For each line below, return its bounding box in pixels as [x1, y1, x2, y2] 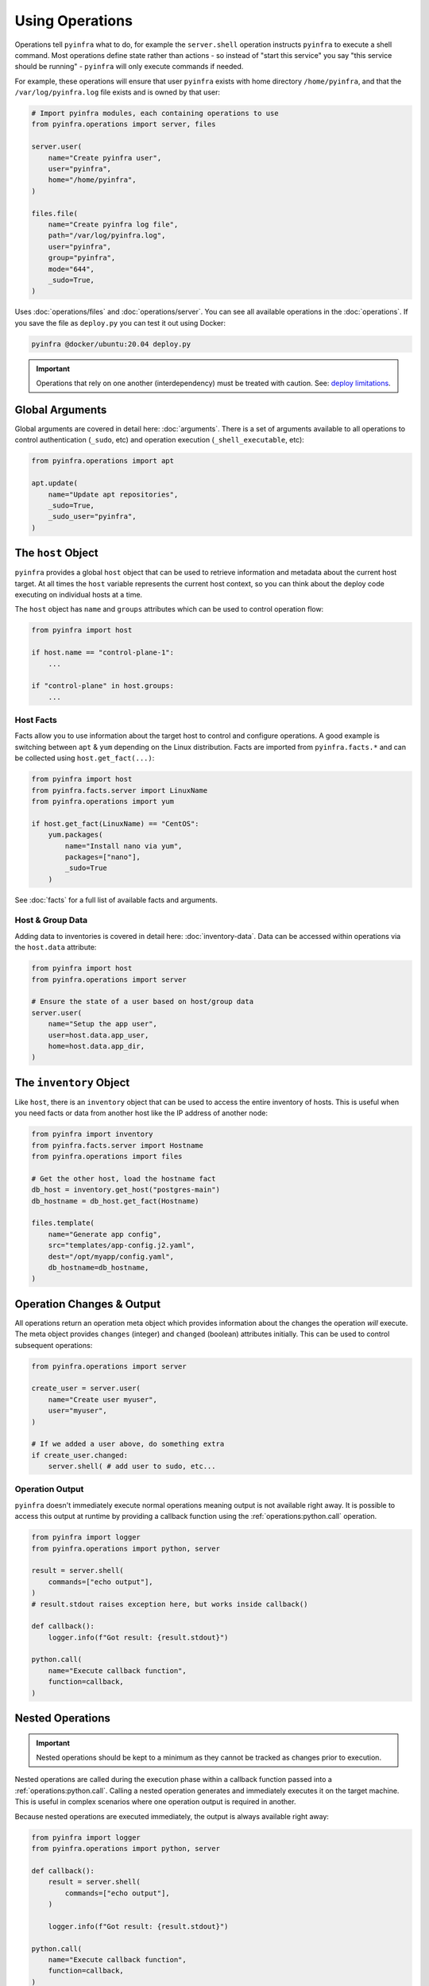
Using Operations [14, 12, 133, 29]
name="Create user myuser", [48, 1395, 158, 1404]
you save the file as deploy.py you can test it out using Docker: [14, 318, 226, 327]
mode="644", [48, 265, 95, 273]
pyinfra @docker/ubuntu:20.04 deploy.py [31, 339, 191, 349]
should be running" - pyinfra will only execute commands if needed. [14, 62, 244, 71]
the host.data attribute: [14, 942, 97, 952]
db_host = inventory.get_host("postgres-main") [31, 1185, 220, 1195]
